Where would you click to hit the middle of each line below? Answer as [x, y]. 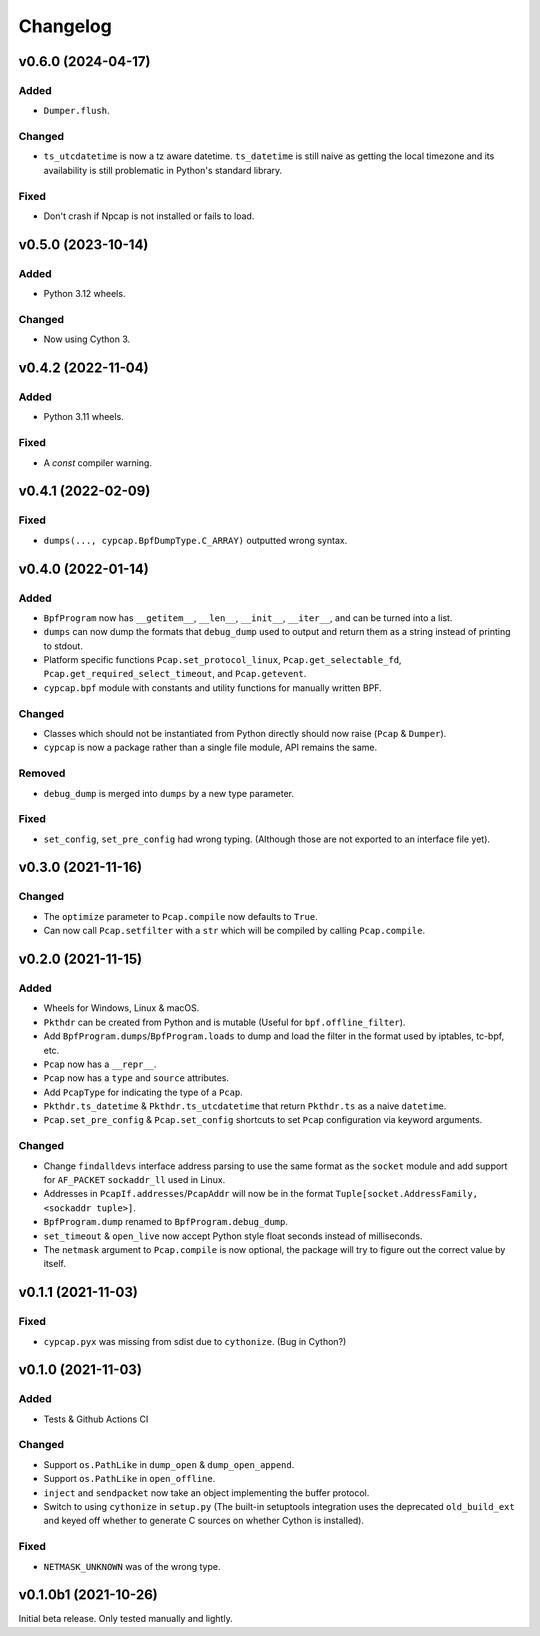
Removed [42, 773]
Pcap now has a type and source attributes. [136, 1078]
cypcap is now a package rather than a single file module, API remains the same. [210, 747]
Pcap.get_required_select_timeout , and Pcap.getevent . [175, 674]
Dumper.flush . [76, 111]
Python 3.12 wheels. [84, 294]
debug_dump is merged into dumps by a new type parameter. [169, 793]
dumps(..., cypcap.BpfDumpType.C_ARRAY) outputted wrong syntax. [195, 540]
